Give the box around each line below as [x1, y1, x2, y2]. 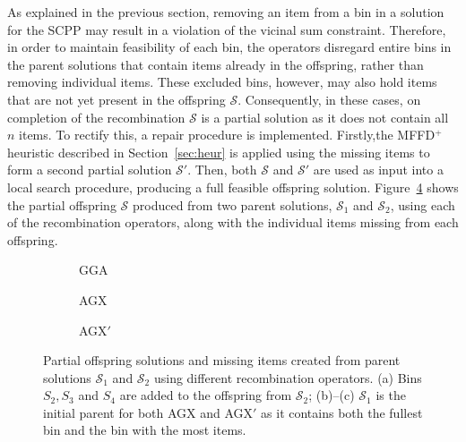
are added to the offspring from [119, 386, 292, 404]
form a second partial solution [7, 160, 172, 179]
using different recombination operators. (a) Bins [153, 368, 422, 387]
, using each [390, 195, 455, 214]
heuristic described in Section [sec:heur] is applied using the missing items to [7, 142, 430, 161]
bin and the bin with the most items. [43, 421, 246, 439]
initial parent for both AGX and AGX [43, 403, 254, 421]
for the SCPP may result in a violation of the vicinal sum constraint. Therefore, [7, 20, 446, 38]
